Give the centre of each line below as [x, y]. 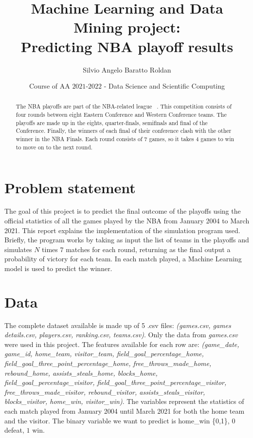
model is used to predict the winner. [58, 268]
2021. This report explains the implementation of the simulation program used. [122, 230]
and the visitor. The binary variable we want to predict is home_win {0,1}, [117, 420]
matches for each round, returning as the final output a [148, 249]
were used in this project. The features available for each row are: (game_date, [122, 344]
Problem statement [70, 188]
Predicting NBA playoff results [127, 46]
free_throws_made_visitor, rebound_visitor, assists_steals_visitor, [105, 392]
